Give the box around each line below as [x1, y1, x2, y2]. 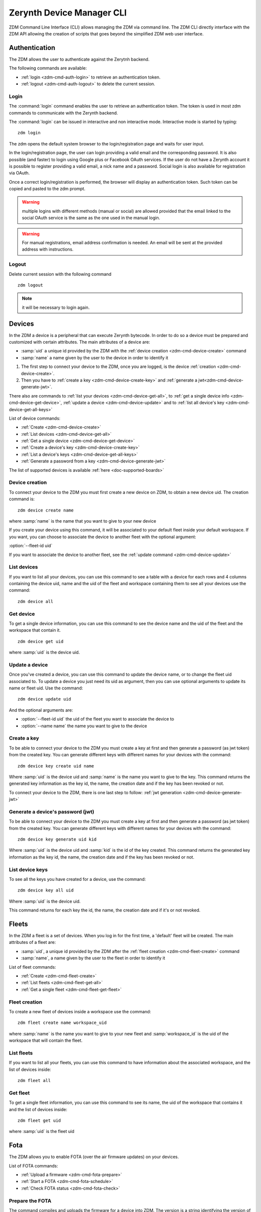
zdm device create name [17, 507, 74, 513]
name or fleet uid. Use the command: [9, 685, 83, 691]
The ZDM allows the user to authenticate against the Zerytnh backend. [9, 56, 150, 62]
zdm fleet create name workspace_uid [17, 1020, 107, 1025]
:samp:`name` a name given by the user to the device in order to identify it [21, 354, 169, 361]
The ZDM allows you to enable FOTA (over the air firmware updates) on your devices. [9, 1154, 179, 1160]
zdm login [17, 130, 41, 136]
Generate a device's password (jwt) [9, 808, 94, 815]
